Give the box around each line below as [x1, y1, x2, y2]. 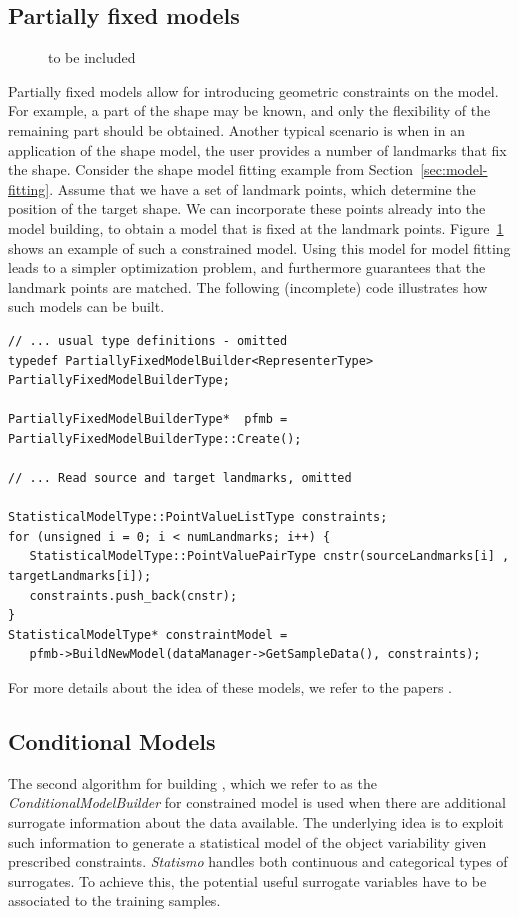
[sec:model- [420, 159, 488, 180]
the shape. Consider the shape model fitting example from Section [8, 159, 414, 180]
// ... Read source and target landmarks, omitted [8, 471, 352, 486]
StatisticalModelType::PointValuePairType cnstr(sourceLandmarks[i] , [29, 549, 510, 564]
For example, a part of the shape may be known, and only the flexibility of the [8, 100, 491, 121]
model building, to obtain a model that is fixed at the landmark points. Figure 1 [8, 217, 504, 238]
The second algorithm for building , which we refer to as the [8, 772, 377, 793]
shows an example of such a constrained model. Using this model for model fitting [8, 237, 511, 258]
